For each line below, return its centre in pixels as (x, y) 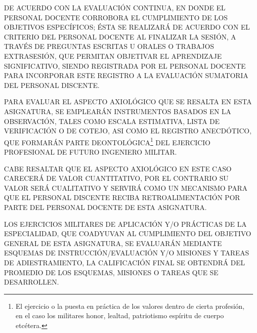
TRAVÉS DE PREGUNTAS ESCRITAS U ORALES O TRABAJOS (109, 46)
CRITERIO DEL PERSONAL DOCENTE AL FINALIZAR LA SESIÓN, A (120, 36)
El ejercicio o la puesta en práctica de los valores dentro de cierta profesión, (130, 306)
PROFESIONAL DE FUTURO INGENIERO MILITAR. (90, 151)
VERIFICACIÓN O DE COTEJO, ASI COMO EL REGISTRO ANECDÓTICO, (128, 131)
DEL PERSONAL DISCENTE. (52, 85)
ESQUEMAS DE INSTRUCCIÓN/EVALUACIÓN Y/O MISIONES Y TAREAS (127, 253)
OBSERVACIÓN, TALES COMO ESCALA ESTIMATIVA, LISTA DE (112, 121)
